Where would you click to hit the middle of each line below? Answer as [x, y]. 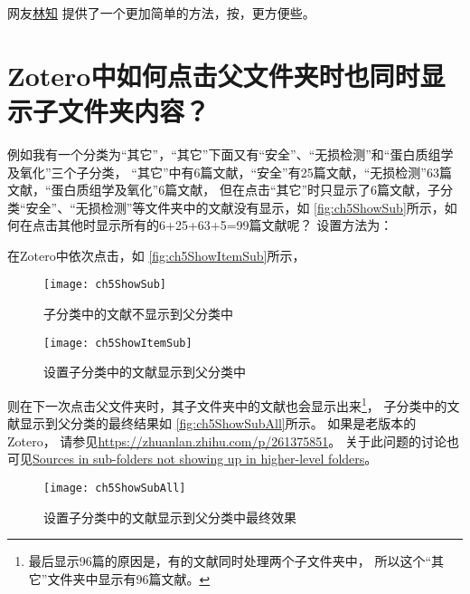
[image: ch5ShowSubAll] [115, 488]
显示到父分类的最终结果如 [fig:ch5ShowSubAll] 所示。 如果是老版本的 [218, 423]
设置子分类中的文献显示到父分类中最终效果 [170, 517]
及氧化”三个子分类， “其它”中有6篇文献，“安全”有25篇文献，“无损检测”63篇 [230, 172]
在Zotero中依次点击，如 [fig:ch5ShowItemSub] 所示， [156, 255]
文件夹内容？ [134, 110]
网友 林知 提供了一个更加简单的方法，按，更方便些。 [161, 13]
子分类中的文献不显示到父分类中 [138, 314]
